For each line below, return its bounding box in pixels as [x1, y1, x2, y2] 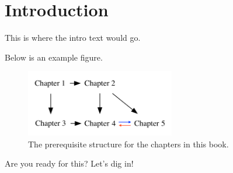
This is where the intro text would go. [5, 31, 141, 44]
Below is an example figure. [5, 51, 103, 63]
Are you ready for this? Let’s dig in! [5, 157, 134, 170]
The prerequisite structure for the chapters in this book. [28, 137, 229, 150]
